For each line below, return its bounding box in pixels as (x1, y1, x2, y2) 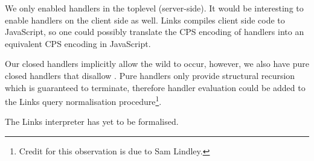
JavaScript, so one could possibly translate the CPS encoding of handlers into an (5, 25, 304, 38)
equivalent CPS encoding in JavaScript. (5, 37, 151, 49)
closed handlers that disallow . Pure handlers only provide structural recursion (5, 69, 295, 81)
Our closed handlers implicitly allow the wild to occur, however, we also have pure (5, 57, 310, 70)
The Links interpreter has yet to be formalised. (5, 115, 179, 128)
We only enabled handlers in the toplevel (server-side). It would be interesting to (5, 2, 304, 14)
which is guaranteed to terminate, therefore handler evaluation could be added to (5, 81, 306, 93)
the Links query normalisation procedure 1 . (5, 93, 162, 107)
